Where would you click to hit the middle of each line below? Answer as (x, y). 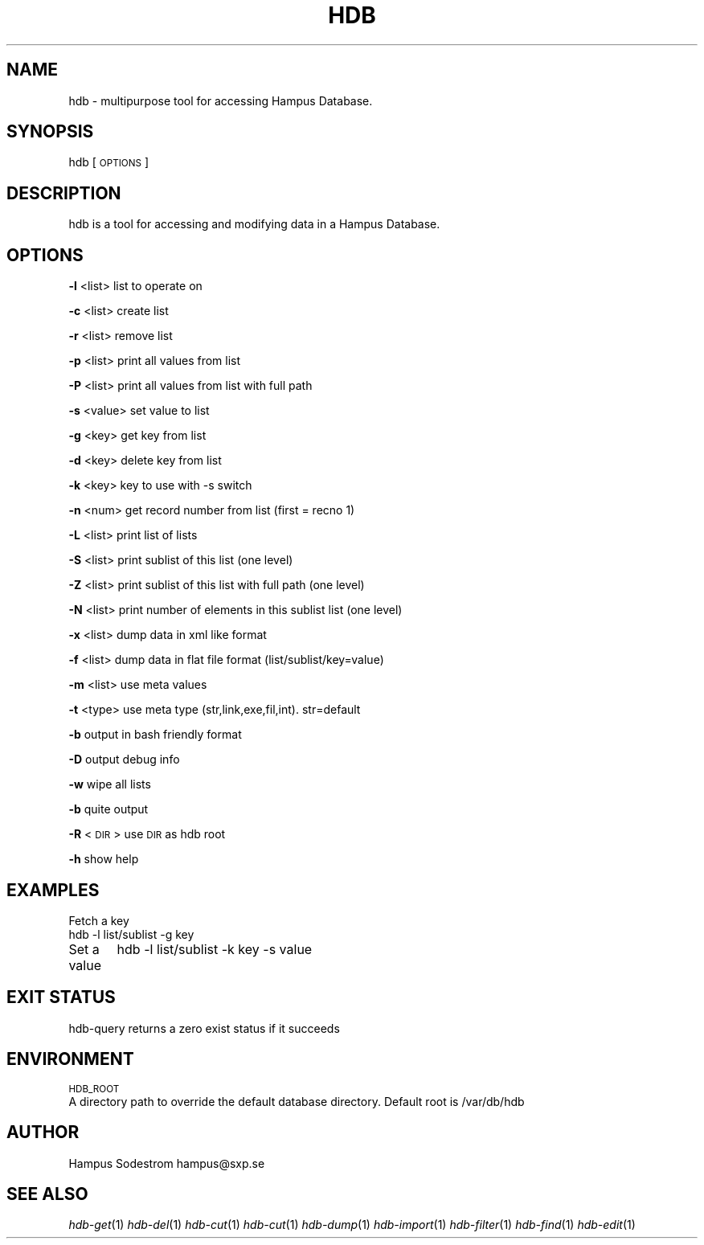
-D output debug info (124, 760)
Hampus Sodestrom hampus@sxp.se (167, 1163)
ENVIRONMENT (70, 1059)
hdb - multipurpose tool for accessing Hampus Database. (221, 100)
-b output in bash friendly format (155, 735)
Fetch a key (99, 920)
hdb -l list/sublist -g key (131, 934)
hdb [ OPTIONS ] (109, 162)
